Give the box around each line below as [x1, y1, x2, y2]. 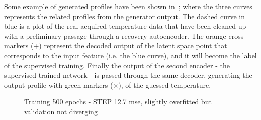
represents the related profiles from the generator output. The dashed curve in [4, 11, 245, 21]
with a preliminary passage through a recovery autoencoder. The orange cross [4, 30, 244, 41]
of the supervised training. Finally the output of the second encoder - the [4, 60, 230, 70]
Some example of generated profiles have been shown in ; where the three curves [4, 1, 252, 11]
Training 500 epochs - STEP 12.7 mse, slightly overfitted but [24, 96, 212, 107]
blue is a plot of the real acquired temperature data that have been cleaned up [4, 21, 246, 31]
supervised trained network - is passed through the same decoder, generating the [4, 70, 252, 80]
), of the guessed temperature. [118, 79, 211, 90]
